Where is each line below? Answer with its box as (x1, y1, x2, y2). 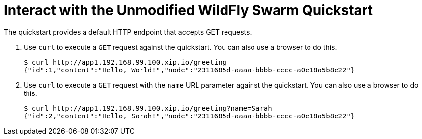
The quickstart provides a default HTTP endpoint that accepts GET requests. (4, 27, 252, 36)
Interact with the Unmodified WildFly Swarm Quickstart (4, 2, 373, 19)
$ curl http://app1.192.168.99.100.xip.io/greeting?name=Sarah (24, 104, 272, 112)
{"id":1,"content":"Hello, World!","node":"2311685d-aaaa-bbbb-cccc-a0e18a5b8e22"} (24, 66, 355, 74)
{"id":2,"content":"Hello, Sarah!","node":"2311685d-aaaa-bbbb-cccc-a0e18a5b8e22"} (24, 112, 355, 120)
